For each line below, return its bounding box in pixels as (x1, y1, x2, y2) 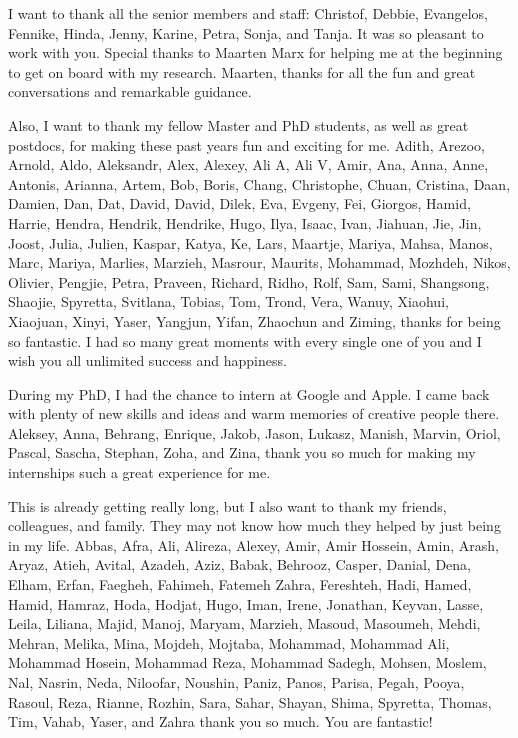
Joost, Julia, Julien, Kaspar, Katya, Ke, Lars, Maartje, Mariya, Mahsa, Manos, (8, 232, 493, 253)
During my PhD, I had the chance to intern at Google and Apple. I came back (8, 383, 490, 404)
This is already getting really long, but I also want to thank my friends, (8, 495, 447, 516)
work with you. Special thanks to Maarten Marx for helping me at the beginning (8, 42, 503, 63)
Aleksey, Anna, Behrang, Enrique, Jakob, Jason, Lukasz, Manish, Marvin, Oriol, (8, 422, 501, 443)
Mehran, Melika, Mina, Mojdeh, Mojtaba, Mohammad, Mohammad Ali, (8, 632, 450, 653)
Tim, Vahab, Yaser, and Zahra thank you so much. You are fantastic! (8, 711, 433, 732)
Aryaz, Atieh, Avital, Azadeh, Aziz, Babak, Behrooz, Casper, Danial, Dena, (8, 554, 471, 575)
